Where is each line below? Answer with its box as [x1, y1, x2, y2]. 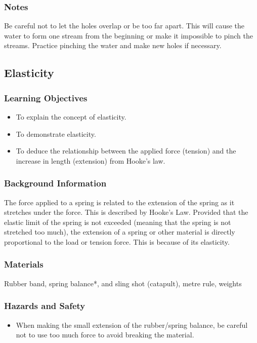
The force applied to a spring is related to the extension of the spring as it [4, 197, 235, 207]
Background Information [4, 177, 107, 189]
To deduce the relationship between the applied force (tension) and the [16, 145, 236, 156]
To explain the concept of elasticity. [16, 111, 126, 122]
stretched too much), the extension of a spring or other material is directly [4, 226, 235, 237]
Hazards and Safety [4, 299, 85, 312]
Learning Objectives [4, 91, 88, 104]
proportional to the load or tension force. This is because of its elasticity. [4, 236, 230, 247]
